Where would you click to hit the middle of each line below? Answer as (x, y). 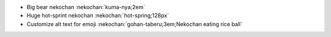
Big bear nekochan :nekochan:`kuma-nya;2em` (86, 7)
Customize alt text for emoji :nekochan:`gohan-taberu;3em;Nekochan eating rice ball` (135, 24)
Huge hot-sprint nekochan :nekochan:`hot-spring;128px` (98, 16)
